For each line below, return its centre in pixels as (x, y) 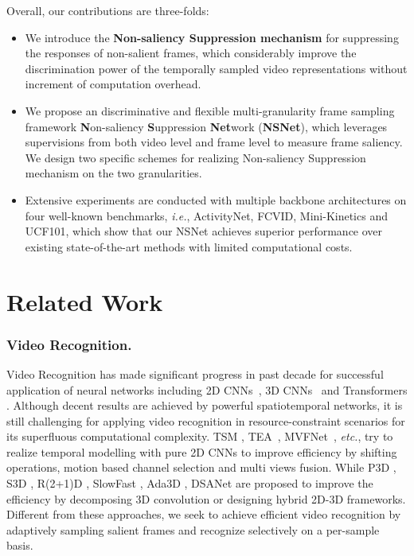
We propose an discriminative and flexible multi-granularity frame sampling (210, 110)
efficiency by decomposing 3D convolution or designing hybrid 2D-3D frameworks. (206, 498)
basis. (20, 545)
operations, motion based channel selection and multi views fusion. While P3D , (201, 467)
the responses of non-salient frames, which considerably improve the (191, 53)
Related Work (85, 301)
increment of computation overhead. (113, 84)
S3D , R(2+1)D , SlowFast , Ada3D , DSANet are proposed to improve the (190, 483)
